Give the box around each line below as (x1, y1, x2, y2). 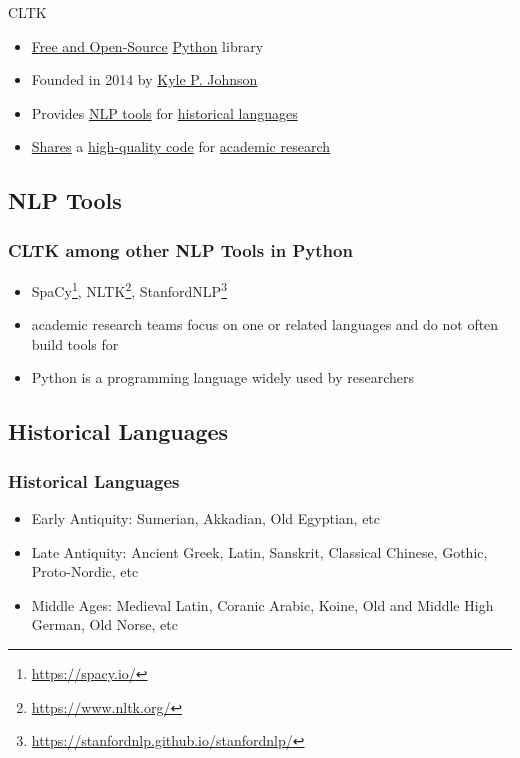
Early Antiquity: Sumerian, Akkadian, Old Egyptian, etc (31, 508, 381, 528)
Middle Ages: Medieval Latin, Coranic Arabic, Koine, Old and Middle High (31, 594, 494, 615)
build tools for (31, 333, 119, 354)
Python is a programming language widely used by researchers (31, 367, 414, 388)
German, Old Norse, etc (31, 614, 178, 635)
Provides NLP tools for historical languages (31, 102, 298, 123)
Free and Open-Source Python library (31, 35, 264, 56)
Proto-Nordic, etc (31, 561, 139, 582)
